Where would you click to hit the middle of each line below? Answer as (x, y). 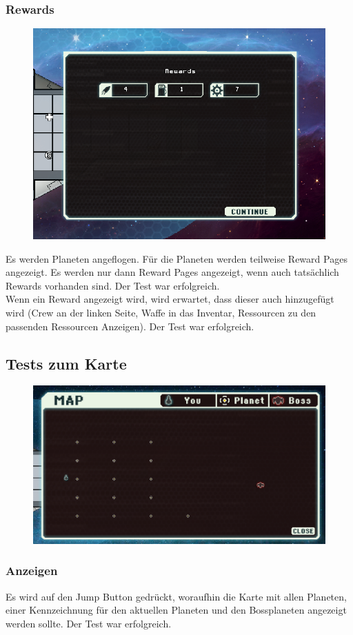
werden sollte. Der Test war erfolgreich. (89, 623)
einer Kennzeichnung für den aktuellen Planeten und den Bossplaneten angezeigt (176, 610)
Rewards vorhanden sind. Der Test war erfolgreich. (113, 285)
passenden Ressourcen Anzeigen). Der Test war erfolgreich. (130, 326)
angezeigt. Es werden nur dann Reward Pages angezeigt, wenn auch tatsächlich (172, 272)
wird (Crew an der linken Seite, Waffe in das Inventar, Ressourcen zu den (161, 313)
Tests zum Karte (66, 363)
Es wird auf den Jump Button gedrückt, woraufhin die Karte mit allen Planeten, (176, 596)
